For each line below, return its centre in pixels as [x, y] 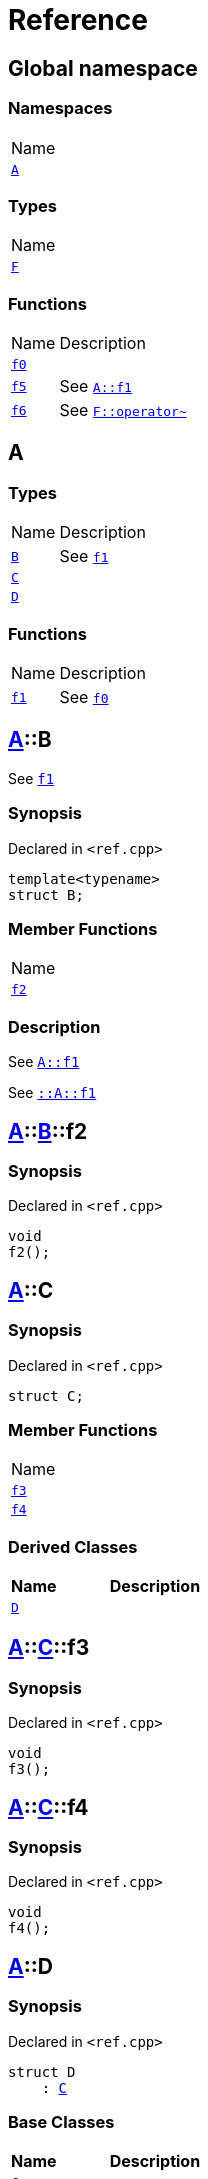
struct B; [46, 894]
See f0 [84, 697]
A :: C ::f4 [48, 1807]
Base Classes [61, 2122]
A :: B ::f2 [48, 1131]
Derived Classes [73, 1546]
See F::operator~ [123, 410]
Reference [78, 20]
